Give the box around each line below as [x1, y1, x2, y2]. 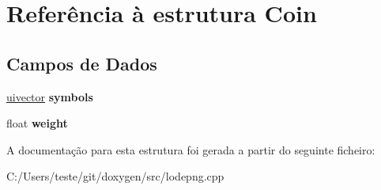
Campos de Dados [6, 51, 157, 75]
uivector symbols [6, 88, 93, 104]
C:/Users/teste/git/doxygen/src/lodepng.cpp [6, 168, 224, 184]
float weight [6, 115, 68, 131]
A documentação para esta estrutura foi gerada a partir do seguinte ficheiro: [6, 141, 375, 158]
